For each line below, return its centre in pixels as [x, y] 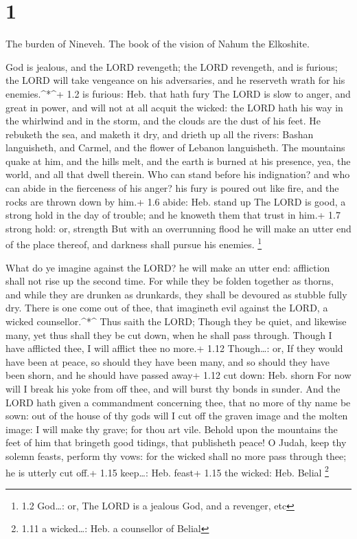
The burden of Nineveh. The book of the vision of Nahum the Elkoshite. [158, 44]
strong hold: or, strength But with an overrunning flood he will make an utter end [178, 228]
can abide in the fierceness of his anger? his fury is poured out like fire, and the [172, 188]
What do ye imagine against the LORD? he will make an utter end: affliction [168, 267]
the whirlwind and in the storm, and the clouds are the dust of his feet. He [163, 121]
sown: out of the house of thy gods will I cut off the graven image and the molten [177, 416]
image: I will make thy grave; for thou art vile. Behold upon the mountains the [172, 429]
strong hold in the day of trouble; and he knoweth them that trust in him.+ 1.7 [173, 215]
